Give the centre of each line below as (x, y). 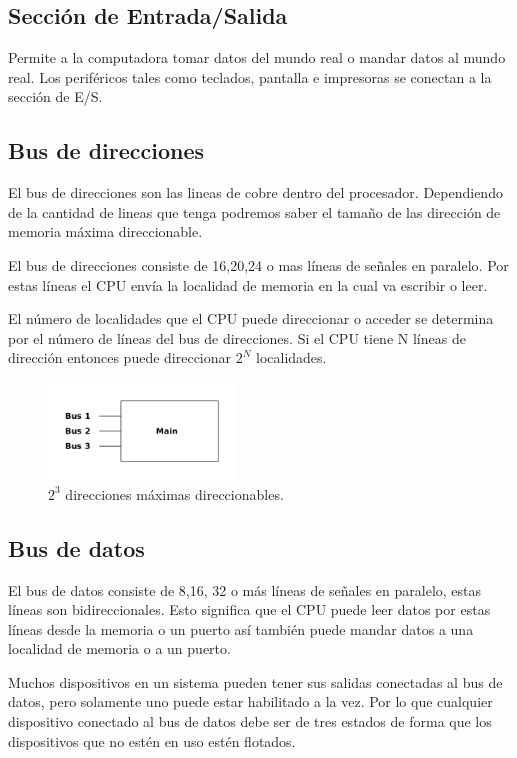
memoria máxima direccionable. (105, 231)
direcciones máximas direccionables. (174, 493)
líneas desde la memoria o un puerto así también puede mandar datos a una (241, 628)
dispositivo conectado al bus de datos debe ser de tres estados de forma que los (250, 721)
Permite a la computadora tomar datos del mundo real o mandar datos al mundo (257, 57)
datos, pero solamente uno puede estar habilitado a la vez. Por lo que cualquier (250, 701)
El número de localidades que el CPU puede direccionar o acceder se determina (251, 318)
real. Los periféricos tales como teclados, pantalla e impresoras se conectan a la (250, 76)
